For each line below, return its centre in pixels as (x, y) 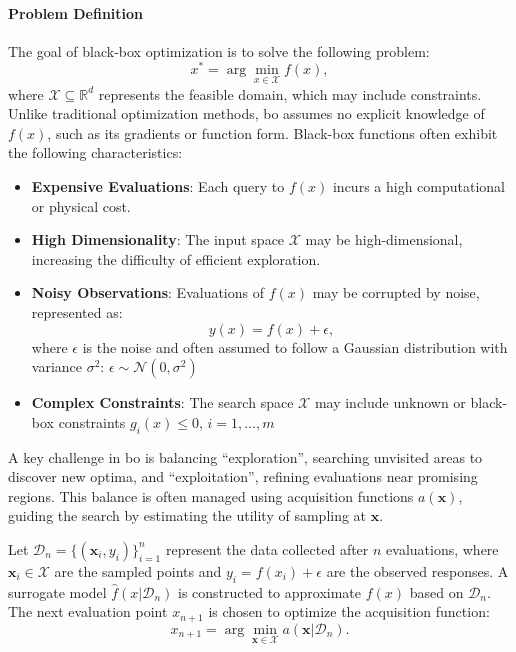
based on (436, 591)
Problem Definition (76, 12)
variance (57, 366)
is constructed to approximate (270, 591)
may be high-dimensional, (384, 239)
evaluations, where (442, 548)
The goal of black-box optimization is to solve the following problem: (219, 50)
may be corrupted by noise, (396, 292)
